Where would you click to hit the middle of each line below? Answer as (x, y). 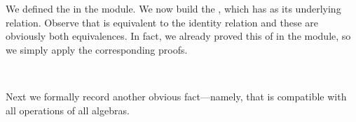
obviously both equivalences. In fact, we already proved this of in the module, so (178, 36)
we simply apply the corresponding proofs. (97, 49)
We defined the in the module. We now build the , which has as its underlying (173, 8)
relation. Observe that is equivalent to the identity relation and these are (162, 22)
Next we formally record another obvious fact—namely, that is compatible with (176, 96)
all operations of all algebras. (68, 110)
